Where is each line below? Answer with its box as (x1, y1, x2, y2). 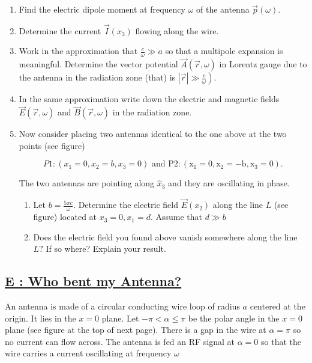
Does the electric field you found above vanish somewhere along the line (33, 230, 298, 243)
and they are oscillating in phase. (168, 177, 290, 189)
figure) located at (33, 210, 97, 223)
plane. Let (101, 311, 139, 324)
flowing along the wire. (135, 24, 219, 37)
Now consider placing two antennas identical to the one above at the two (19, 127, 287, 140)
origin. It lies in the (5, 311, 76, 324)
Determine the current (19, 24, 101, 37)
